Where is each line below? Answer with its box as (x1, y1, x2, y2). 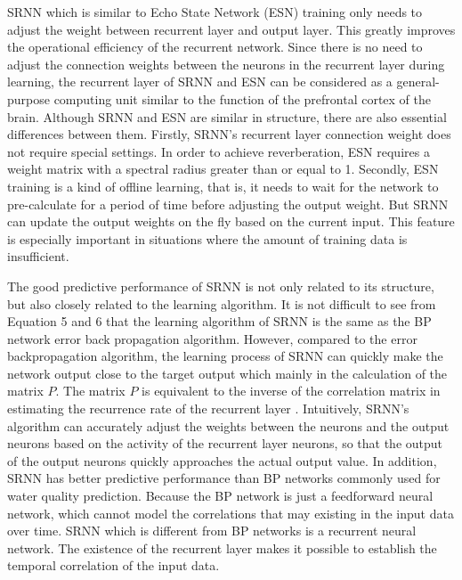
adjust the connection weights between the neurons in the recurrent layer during (7, 54, 445, 73)
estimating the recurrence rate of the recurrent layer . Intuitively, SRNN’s (7, 399, 409, 418)
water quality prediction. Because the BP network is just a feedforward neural (7, 486, 434, 505)
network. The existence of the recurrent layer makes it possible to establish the (7, 538, 437, 557)
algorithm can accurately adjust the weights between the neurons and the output (7, 416, 450, 435)
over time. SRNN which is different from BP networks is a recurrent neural (7, 521, 417, 540)
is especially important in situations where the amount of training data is (7, 229, 408, 248)
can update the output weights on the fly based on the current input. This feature (7, 212, 455, 231)
